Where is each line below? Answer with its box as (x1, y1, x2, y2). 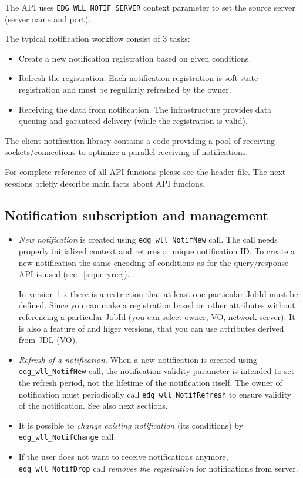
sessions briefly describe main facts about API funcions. (5, 177, 206, 189)
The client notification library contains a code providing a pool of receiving (5, 134, 275, 146)
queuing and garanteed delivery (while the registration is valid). (18, 115, 248, 127)
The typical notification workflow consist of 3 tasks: (5, 32, 190, 45)
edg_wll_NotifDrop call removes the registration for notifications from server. (18, 462, 298, 474)
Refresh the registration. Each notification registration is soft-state (18, 72, 258, 84)
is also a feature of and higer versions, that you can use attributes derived (18, 322, 284, 334)
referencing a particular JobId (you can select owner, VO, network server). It (18, 311, 295, 323)
